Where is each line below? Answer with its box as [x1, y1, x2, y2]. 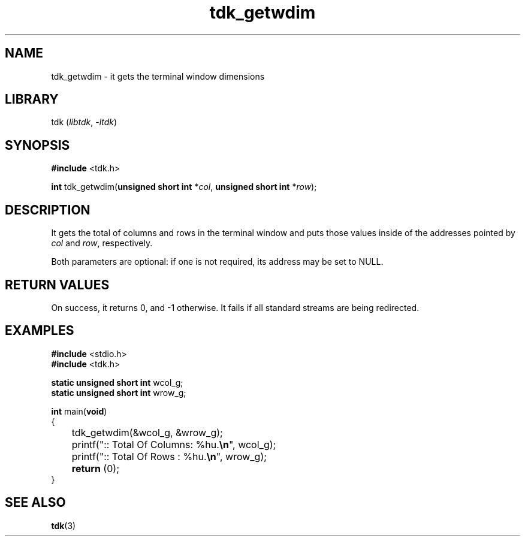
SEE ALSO [5, 495, 66, 510]
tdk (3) [51, 520, 76, 531]
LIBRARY [5, 92, 59, 107]
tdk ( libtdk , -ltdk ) [51, 117, 117, 128]
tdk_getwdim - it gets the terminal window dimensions [51, 71, 265, 81]
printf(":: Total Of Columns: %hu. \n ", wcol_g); [71, 438, 276, 451]
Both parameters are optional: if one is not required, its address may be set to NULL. [51, 256, 384, 267]
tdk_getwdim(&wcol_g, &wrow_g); [71, 426, 223, 439]
